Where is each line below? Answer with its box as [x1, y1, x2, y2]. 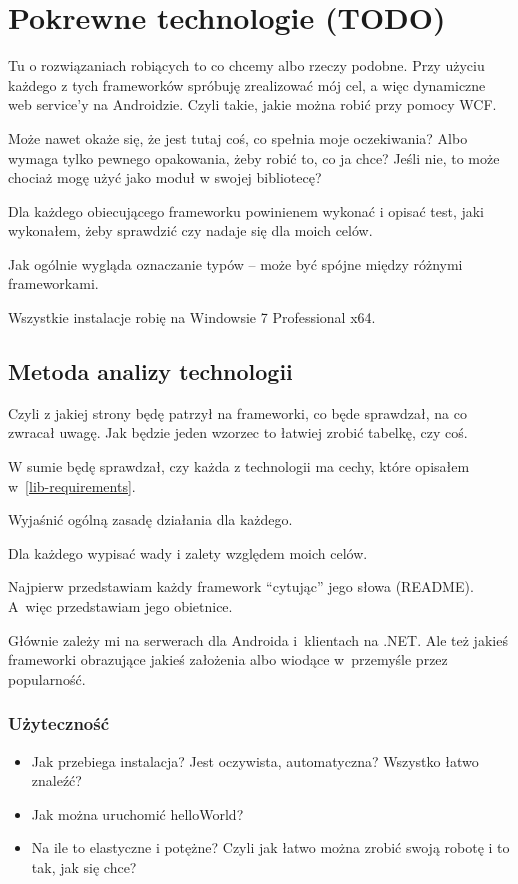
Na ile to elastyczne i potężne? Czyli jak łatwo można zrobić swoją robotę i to [31, 837, 510, 858]
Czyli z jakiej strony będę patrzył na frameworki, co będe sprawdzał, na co [8, 402, 467, 423]
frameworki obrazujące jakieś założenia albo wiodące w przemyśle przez [8, 649, 448, 670]
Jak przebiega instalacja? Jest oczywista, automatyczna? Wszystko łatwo [31, 750, 479, 771]
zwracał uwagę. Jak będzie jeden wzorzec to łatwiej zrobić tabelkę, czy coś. [8, 422, 468, 443]
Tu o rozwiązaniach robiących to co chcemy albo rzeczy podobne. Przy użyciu [8, 55, 485, 76]
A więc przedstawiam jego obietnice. [8, 596, 233, 617]
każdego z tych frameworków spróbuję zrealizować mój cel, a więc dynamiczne [8, 74, 486, 95]
